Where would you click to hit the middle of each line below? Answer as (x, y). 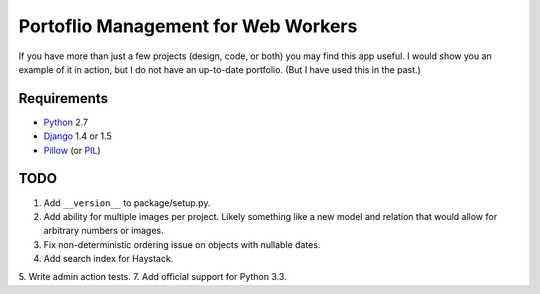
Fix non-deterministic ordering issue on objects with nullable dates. (182, 244)
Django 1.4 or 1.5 (77, 136)
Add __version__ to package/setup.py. (127, 202)
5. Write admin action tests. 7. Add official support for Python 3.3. (152, 277)
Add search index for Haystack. (108, 259)
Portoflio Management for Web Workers (188, 26)
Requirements (63, 98)
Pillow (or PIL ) (72, 150)
